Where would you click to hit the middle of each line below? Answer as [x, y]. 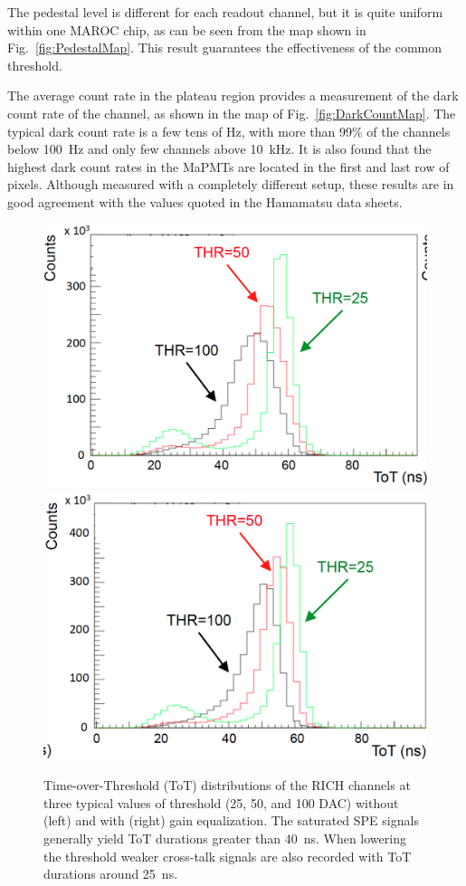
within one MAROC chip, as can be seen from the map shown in [187, 29]
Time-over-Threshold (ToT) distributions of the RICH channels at [227, 785]
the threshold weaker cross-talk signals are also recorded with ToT [228, 856]
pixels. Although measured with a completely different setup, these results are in [231, 184]
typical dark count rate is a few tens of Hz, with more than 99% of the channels [229, 131]
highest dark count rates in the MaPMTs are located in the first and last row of [228, 166]
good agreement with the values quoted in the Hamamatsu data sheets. [205, 201]
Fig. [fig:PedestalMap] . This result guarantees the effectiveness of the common [225, 48]
